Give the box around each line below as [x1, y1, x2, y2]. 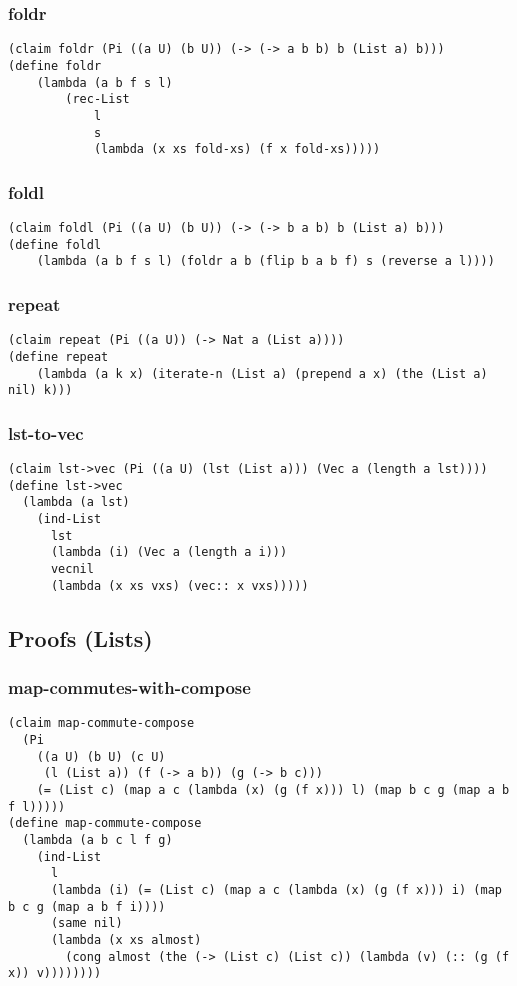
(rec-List [65, 92, 130, 107]
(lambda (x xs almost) [50, 932, 202, 947]
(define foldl [8, 237, 102, 252]
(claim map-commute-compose [8, 716, 195, 731]
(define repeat [8, 349, 109, 364]
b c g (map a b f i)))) [8, 899, 166, 914]
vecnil [50, 562, 94, 576]
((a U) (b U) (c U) [36, 749, 166, 764]
